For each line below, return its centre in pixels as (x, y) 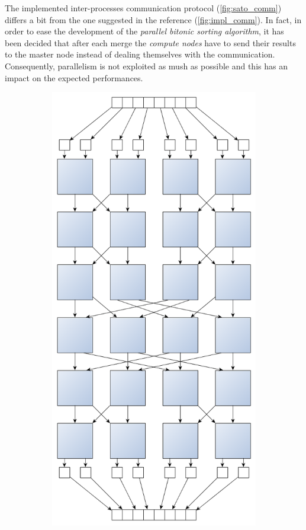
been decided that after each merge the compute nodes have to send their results (150, 42)
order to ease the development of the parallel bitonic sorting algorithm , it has (144, 31)
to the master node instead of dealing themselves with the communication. (140, 54)
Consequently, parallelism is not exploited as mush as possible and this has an (146, 66)
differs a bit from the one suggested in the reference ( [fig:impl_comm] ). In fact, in (153, 19)
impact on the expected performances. (74, 77)
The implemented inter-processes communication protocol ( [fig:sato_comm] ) (143, 8)
